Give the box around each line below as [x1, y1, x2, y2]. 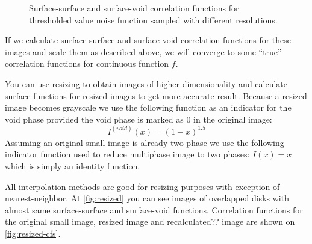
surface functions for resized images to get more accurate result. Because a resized [5, 89, 307, 102]
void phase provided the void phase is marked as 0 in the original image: [5, 112, 272, 125]
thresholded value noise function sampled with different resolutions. [29, 13, 278, 26]
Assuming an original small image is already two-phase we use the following [5, 136, 284, 148]
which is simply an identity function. [5, 160, 140, 172]
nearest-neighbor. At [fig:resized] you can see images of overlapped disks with [5, 192, 289, 204]
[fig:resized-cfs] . [5, 227, 61, 239]
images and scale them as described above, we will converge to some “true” [5, 45, 282, 58]
